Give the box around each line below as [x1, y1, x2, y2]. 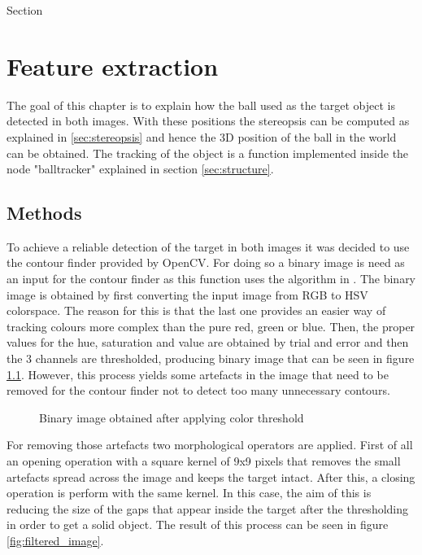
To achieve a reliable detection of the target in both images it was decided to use [7, 238, 410, 255]
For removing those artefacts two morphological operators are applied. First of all [7, 436, 413, 453]
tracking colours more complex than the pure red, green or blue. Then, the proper [7, 317, 415, 334]
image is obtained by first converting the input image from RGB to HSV [7, 286, 368, 303]
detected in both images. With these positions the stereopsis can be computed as [7, 112, 410, 129]
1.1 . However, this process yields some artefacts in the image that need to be [7, 365, 389, 382]
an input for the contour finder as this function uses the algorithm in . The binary [7, 270, 416, 287]
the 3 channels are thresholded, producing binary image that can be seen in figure [7, 350, 415, 367]
